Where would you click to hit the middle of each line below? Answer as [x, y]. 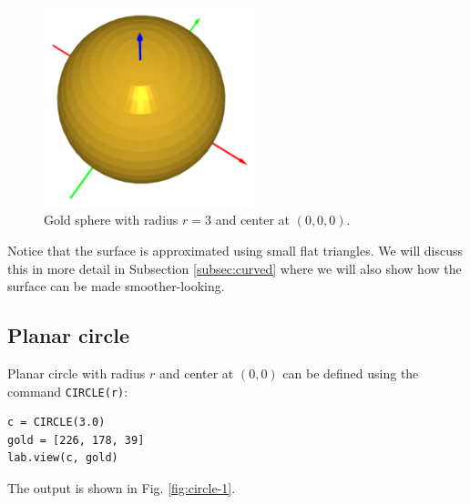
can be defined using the [351, 373]
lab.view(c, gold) [63, 458]
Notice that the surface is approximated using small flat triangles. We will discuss [235, 251]
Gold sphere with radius [111, 220]
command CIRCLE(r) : [68, 391]
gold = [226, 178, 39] [76, 440]
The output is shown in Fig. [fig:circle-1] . [122, 488]
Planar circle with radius [77, 373]
